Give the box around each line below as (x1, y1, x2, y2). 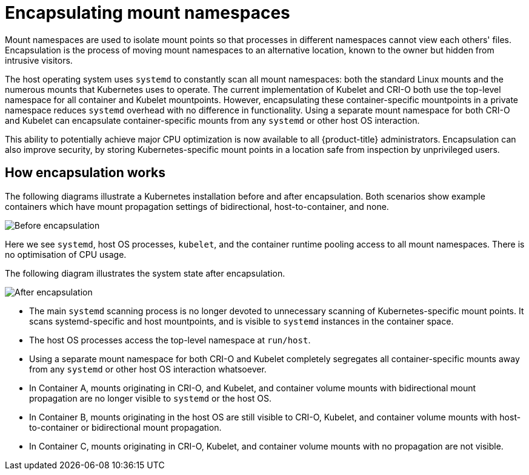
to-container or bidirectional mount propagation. (29, 422, 222, 433)
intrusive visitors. (5, 55, 73, 66)
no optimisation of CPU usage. (5, 249, 127, 260)
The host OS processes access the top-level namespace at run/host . (29, 334, 311, 345)
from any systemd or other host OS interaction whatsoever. (29, 363, 267, 374)
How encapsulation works (5, 165, 165, 181)
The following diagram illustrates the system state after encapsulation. (5, 268, 285, 278)
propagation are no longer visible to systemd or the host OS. (29, 392, 271, 403)
